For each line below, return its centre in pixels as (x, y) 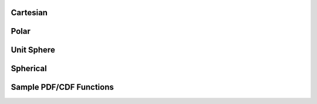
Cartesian (29, 13)
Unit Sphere (33, 50)
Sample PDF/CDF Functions (62, 87)
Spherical (29, 69)
